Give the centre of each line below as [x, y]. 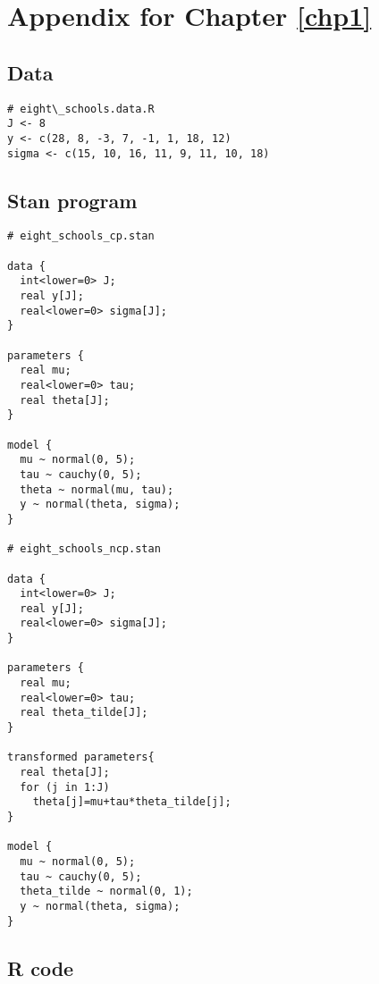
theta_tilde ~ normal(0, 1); [106, 891]
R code [41, 967]
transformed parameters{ [81, 757]
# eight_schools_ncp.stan [84, 549]
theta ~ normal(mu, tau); [97, 489]
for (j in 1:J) [65, 787]
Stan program [72, 200]
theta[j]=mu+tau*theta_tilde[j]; [132, 802]
